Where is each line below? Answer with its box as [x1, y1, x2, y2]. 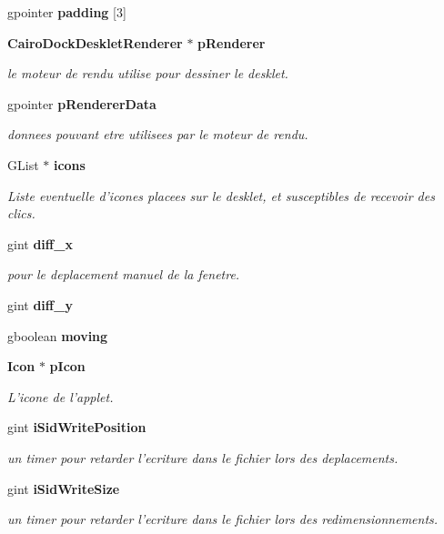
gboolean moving [7, 326, 108, 345]
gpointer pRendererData [7, 94, 156, 113]
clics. [7, 204, 35, 223]
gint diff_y [7, 295, 73, 314]
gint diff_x [7, 234, 73, 253]
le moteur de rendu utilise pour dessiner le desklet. [7, 64, 288, 83]
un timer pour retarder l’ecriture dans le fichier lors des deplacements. [7, 448, 399, 467]
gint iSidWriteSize [7, 479, 120, 498]
